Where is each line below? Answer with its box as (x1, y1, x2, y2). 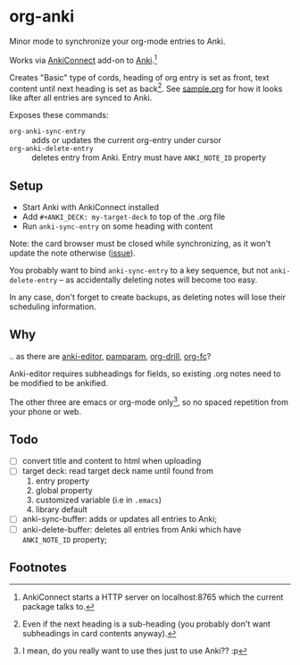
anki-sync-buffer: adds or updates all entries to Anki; (21, 514, 218, 525)
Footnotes (9, 560, 67, 575)
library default (35, 504, 87, 515)
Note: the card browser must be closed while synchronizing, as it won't (9, 239, 271, 249)
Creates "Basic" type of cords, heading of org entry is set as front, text (9, 72, 270, 82)
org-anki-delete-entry (9, 145, 94, 154)
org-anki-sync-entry (9, 127, 87, 136)
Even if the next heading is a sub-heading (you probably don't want (21, 619, 271, 629)
